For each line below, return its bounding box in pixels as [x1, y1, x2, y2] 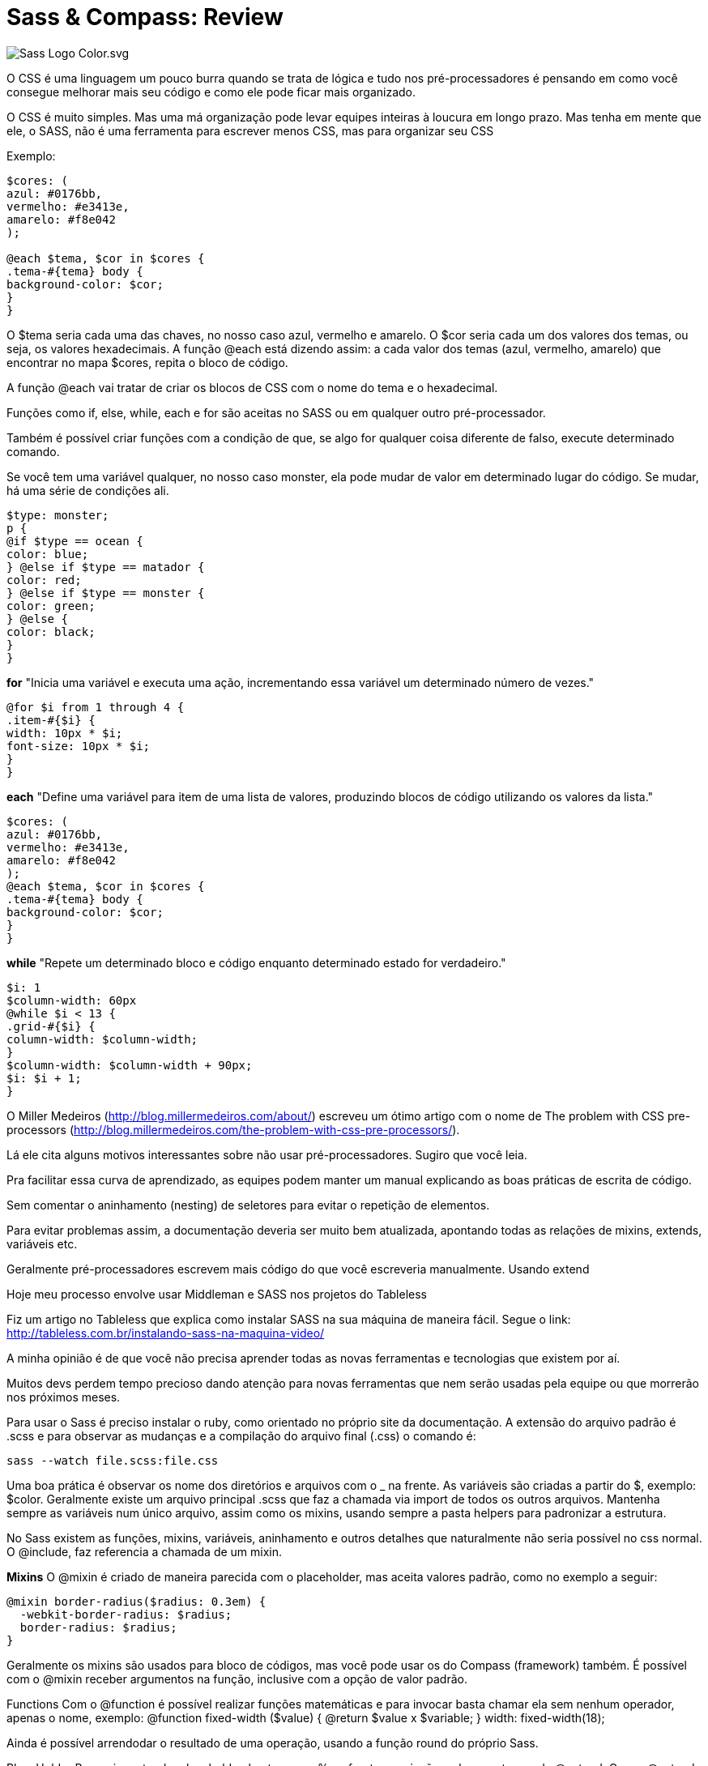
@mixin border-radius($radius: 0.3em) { [6, 1594, 267, 1608]
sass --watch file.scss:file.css [6, 1453, 219, 1467]
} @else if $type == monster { [6, 586, 205, 599]
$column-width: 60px [6, 993, 137, 1007]
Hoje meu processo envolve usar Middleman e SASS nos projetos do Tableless [6, 1286, 427, 1301]
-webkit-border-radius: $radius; [19, 1607, 232, 1621]
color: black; [6, 625, 96, 638]
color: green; [6, 599, 96, 612]
